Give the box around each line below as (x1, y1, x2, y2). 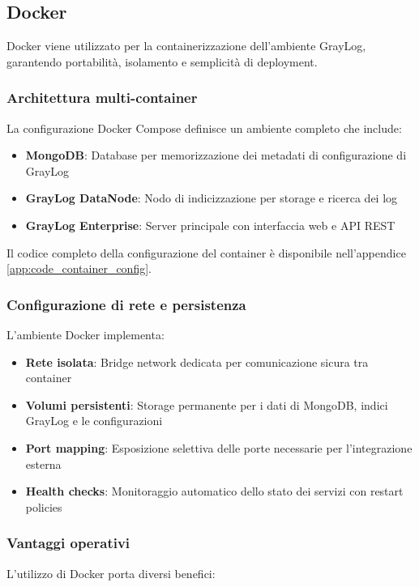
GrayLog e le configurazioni (25, 412, 163, 429)
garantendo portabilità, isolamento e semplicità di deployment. (6, 53, 318, 70)
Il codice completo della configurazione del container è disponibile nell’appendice (6, 244, 406, 261)
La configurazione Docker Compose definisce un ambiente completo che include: (6, 119, 402, 136)
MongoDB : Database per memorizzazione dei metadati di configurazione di (25, 147, 407, 164)
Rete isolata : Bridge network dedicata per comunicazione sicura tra (25, 353, 369, 370)
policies (25, 498, 62, 515)
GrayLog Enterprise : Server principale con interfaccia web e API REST (25, 216, 395, 233)
